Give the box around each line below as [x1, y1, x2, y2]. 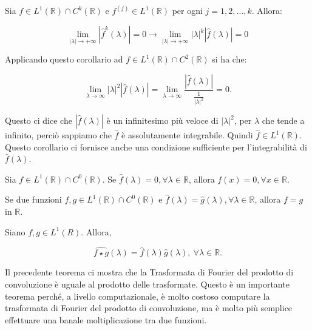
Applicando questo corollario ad [5, 53, 123, 66]
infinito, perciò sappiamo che [5, 129, 112, 141]
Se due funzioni [5, 193, 62, 206]
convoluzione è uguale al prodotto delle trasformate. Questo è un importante [5, 278, 290, 291]
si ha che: [212, 53, 247, 66]
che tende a [262, 114, 305, 127]
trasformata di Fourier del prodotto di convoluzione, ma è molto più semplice [5, 301, 293, 314]
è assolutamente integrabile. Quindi [121, 129, 253, 141]
